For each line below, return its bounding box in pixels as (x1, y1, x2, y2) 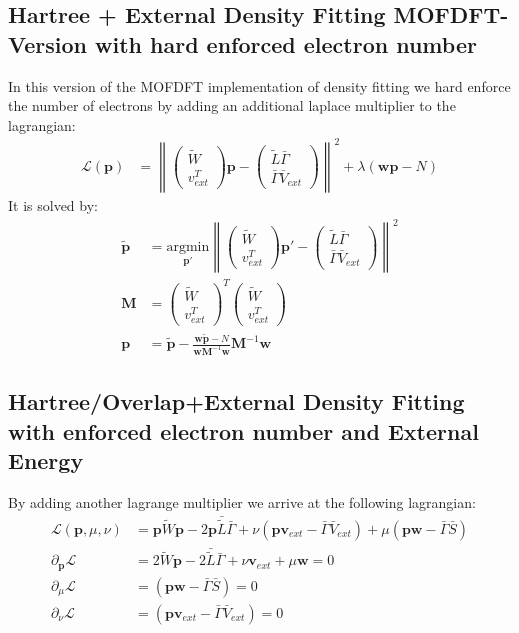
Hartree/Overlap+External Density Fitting (8, 386, 465, 417)
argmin (166, 240, 210, 255)
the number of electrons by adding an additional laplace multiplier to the (8, 95, 456, 116)
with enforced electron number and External (8, 415, 479, 446)
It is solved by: (8, 194, 98, 215)
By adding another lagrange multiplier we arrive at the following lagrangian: (8, 491, 476, 512)
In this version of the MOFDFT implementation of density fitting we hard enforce (8, 75, 511, 96)
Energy (8, 445, 84, 476)
